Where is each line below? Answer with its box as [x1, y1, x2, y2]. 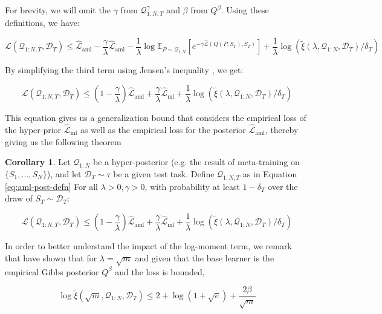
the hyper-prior [5, 123, 62, 136]
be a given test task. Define [113, 167, 215, 180]
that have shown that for [5, 251, 97, 264]
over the [268, 180, 298, 192]
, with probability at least [144, 180, 240, 192]
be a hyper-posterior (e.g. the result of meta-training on [92, 155, 300, 168]
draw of [5, 192, 33, 204]
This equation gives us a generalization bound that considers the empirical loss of [5, 111, 306, 124]
